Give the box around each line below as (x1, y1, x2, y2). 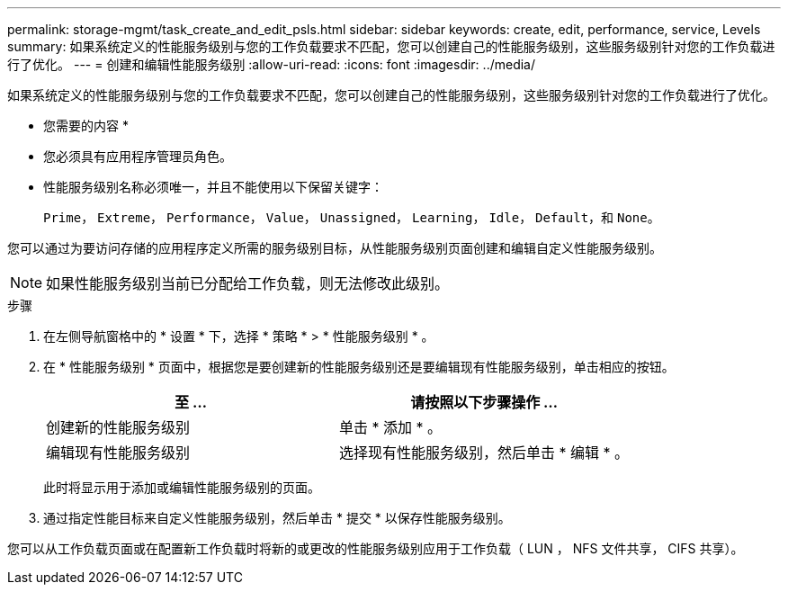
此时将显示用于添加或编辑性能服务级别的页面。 (43, 480, 320, 495)
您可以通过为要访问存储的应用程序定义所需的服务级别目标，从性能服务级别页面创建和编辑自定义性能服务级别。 (7, 240, 662, 256)
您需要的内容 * (43, 118, 129, 133)
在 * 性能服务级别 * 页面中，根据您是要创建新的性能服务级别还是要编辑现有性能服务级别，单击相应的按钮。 (43, 359, 675, 374)
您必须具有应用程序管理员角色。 (43, 148, 232, 164)
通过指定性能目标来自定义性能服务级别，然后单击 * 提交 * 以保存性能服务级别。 (43, 510, 511, 525)
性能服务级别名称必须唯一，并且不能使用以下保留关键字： (43, 179, 383, 194)
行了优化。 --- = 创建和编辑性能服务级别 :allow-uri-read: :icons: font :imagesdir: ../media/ (7, 57, 536, 72)
